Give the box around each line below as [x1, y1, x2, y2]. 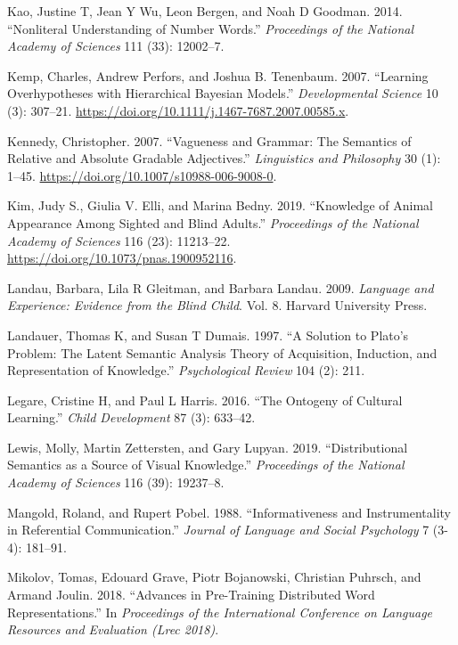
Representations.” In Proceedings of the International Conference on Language [7, 602, 433, 621]
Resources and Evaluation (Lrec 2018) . [7, 620, 219, 639]
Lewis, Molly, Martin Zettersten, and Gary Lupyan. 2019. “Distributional [7, 437, 408, 456]
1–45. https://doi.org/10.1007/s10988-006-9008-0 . [7, 166, 277, 184]
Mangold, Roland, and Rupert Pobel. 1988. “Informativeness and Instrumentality [7, 502, 451, 521]
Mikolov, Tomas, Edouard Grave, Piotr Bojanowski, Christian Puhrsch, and [7, 567, 421, 586]
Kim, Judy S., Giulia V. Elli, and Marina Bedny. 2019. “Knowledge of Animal [7, 196, 433, 215]
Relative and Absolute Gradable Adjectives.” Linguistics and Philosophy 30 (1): [7, 149, 441, 167]
